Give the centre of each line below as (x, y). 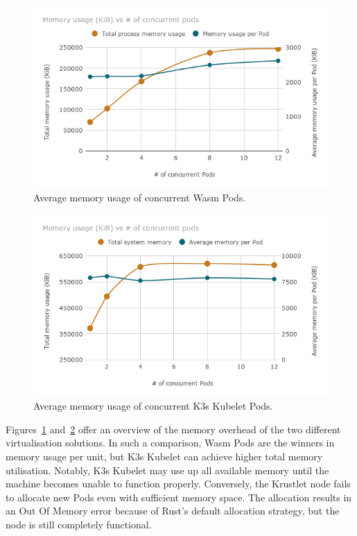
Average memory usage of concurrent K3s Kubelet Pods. (153, 406)
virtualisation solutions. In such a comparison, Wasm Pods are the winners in (170, 443)
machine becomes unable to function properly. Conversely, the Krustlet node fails (178, 484)
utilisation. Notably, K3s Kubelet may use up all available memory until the (167, 470)
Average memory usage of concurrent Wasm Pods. (140, 197)
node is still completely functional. (79, 524)
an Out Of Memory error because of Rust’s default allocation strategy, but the (173, 511)
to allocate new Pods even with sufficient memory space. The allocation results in (179, 497)
